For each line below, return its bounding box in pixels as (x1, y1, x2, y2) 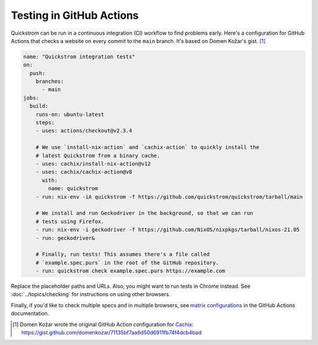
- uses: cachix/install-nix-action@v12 (35, 161, 151, 167)
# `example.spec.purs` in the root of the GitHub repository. (35, 259, 219, 266)
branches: (35, 78, 64, 85)
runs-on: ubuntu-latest (35, 111, 104, 118)
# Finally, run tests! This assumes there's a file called (35, 251, 210, 258)
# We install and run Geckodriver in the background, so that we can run (35, 210, 253, 217)
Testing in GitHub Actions (11, 9, 139, 22)
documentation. (11, 310, 49, 317)
